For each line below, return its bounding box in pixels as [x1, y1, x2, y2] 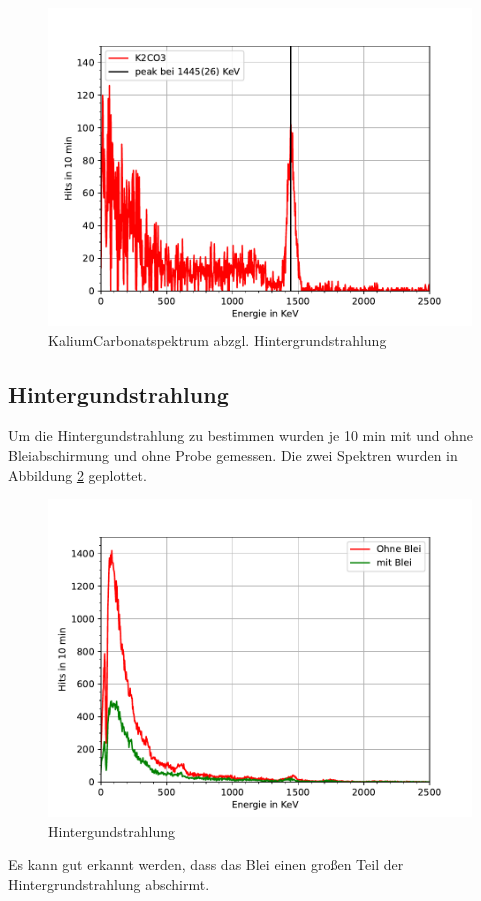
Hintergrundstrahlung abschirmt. [8, 873, 210, 894]
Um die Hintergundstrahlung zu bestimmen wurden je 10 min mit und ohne [8, 425, 474, 446]
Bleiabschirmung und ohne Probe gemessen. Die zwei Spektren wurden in [8, 444, 458, 465]
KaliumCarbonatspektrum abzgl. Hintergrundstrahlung [48, 329, 387, 350]
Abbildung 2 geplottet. [8, 464, 147, 485]
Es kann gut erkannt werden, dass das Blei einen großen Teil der [8, 854, 404, 875]
